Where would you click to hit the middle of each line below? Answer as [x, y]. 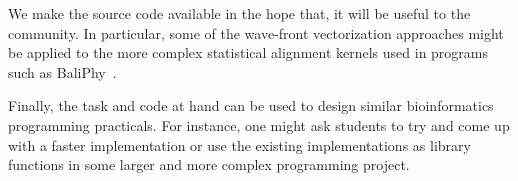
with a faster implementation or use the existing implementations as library [239, 144]
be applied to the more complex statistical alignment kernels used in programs [248, 52]
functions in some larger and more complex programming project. [209, 164]
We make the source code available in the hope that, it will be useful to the [239, 13]
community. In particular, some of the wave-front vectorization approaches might [256, 32]
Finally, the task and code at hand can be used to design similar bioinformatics [251, 105]
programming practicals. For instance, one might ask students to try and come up [259, 124]
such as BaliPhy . [62, 71]
